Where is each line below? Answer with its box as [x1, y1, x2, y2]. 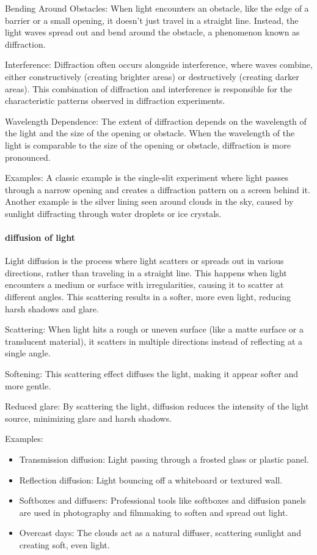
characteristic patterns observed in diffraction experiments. [5, 94, 225, 107]
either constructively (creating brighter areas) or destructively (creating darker [5, 70, 299, 83]
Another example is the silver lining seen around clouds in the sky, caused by [5, 195, 294, 208]
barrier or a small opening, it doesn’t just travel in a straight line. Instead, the [5, 13, 299, 26]
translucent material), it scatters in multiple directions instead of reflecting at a [5, 334, 303, 347]
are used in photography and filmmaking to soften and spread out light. [19, 505, 288, 518]
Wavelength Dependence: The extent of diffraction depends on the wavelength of [5, 114, 307, 127]
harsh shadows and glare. [5, 302, 99, 315]
